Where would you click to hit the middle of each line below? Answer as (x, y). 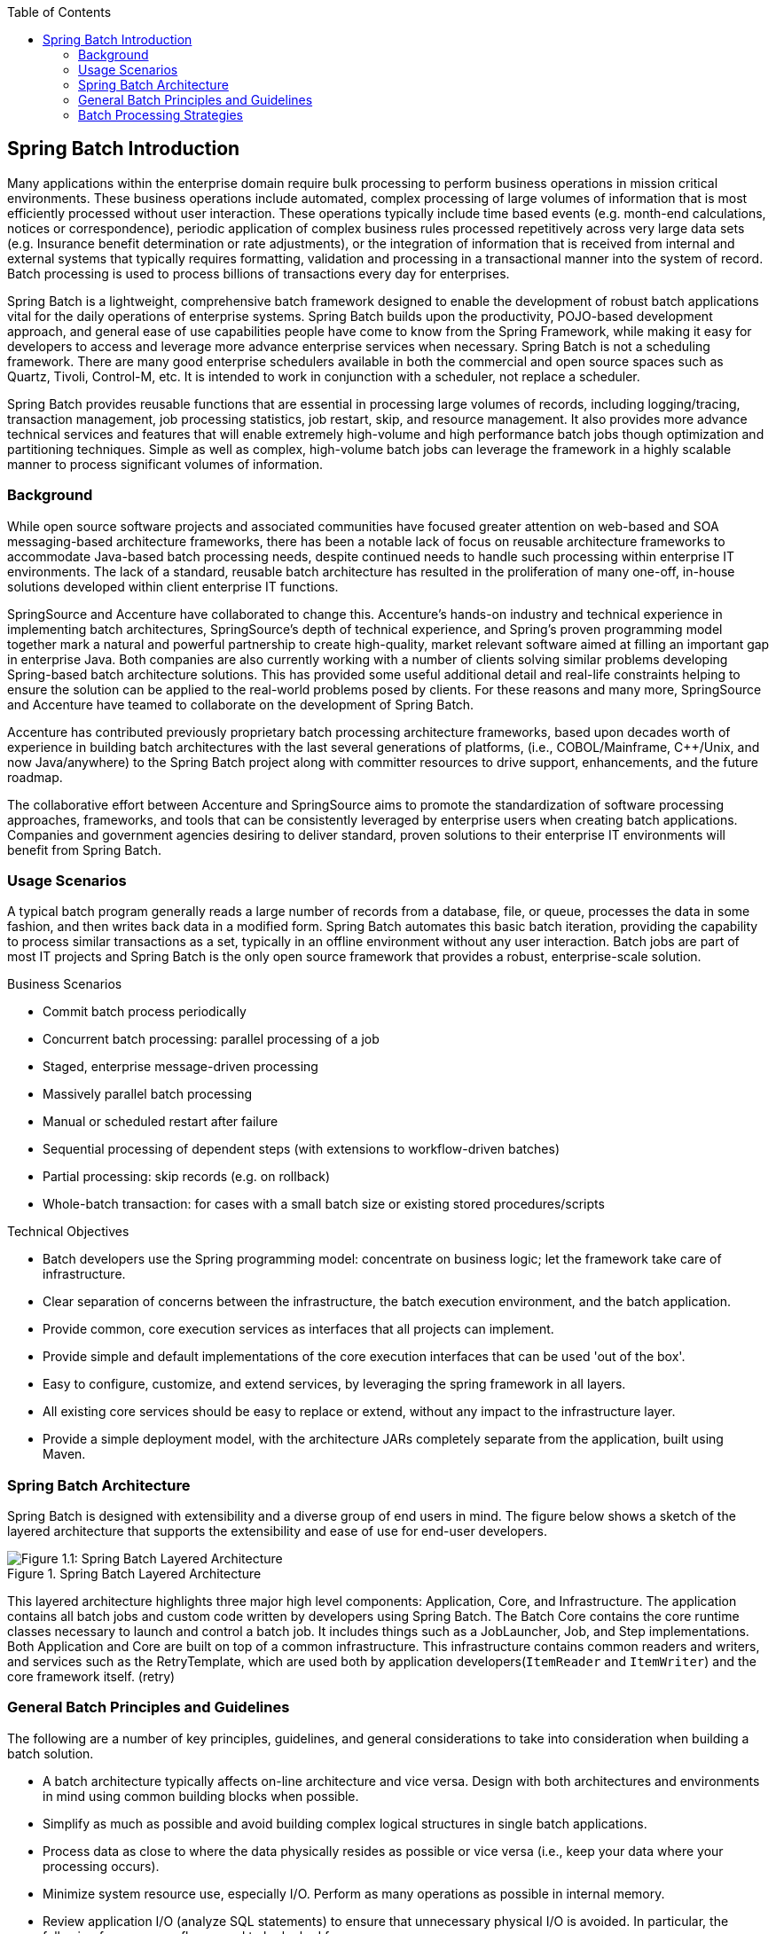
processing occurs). (101, 1866)
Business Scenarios (65, 984)
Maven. (64, 1454)
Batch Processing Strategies (161, 115)
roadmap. (35, 777)
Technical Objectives (68, 1232)
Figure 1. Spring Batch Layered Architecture (134, 1574)
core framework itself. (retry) (91, 1677)
